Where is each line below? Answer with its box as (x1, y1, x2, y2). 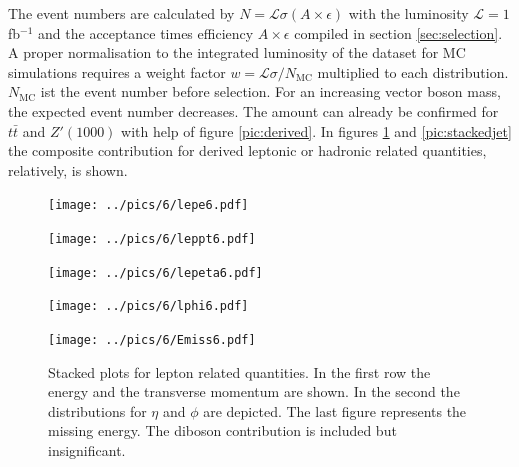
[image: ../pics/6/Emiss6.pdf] (48, 332, 256, 347)
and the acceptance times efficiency (38, 22, 254, 43)
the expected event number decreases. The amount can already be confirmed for (8, 100, 499, 121)
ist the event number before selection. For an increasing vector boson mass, (40, 81, 501, 102)
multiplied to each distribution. (317, 61, 509, 82)
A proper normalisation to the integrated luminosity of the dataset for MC (8, 42, 466, 63)
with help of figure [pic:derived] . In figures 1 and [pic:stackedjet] (121, 120, 512, 141)
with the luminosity (348, 3, 469, 23)
